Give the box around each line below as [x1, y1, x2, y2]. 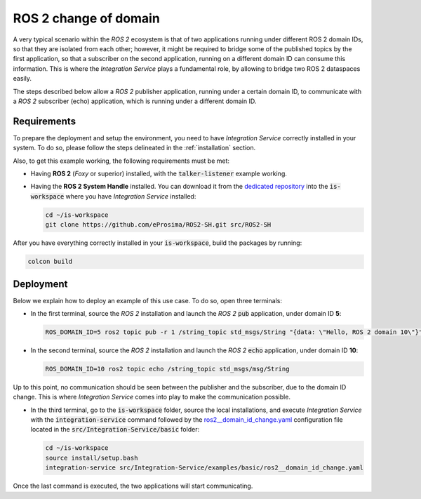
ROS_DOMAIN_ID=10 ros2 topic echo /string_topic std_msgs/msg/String [45, 365, 290, 373]
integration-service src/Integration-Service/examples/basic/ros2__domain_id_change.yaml [45, 464, 364, 472]
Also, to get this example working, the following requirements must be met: [13, 157, 230, 165]
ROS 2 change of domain [13, 11, 161, 26]
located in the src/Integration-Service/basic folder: [30, 425, 200, 434]
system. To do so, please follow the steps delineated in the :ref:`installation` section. [13, 144, 256, 152]
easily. [13, 74, 32, 83]
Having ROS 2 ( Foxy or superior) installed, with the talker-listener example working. [30, 169, 287, 178]
